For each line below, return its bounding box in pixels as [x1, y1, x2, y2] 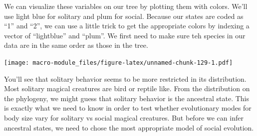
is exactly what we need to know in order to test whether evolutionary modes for [4, 103, 252, 113]
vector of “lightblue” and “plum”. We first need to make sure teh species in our [4, 30, 246, 40]
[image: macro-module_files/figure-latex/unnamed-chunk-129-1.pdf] [4, 59, 233, 66]
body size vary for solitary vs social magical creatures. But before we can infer [4, 113, 244, 123]
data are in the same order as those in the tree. [4, 40, 148, 50]
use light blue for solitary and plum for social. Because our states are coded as [4, 10, 244, 21]
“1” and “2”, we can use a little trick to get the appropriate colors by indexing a [4, 20, 250, 31]
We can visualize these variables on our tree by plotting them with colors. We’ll [4, 1, 248, 11]
